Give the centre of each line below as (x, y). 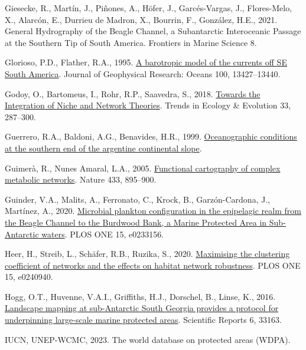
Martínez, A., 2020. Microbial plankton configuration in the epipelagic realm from (153, 211)
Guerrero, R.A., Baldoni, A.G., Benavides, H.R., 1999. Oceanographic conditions (151, 136)
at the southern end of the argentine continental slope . (103, 148)
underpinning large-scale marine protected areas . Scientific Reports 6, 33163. (143, 320)
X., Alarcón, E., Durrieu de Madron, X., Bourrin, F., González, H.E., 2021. (141, 19)
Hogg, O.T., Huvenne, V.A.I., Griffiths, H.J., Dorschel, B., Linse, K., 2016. (140, 296)
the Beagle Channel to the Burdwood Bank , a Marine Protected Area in (136, 222)
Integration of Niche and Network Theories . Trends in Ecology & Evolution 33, (148, 105)
